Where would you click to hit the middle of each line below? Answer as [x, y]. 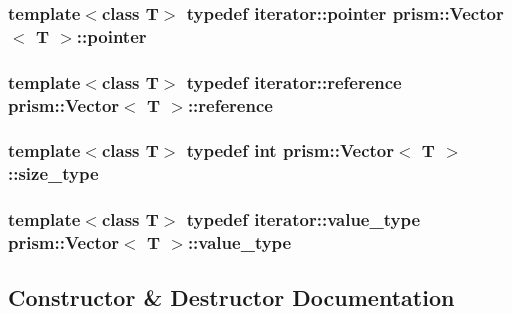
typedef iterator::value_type [303, 219]
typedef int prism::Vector [290, 150]
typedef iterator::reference [294, 81]
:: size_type [53, 173]
